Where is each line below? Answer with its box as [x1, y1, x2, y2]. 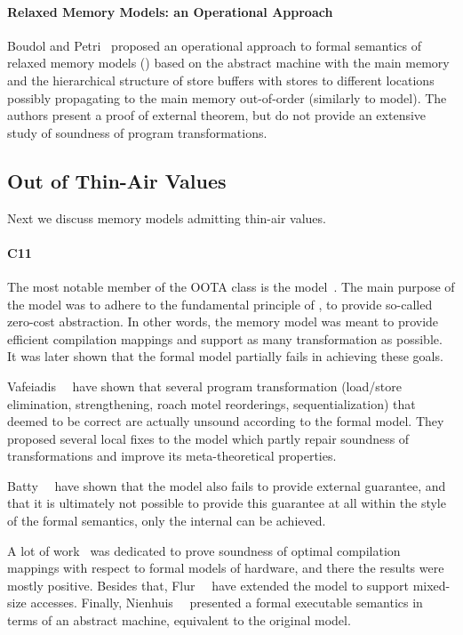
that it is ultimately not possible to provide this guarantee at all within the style [7, 494, 446, 512]
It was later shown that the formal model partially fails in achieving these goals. [7, 347, 443, 366]
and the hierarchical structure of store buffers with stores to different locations [7, 70, 435, 89]
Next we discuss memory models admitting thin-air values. [7, 208, 326, 227]
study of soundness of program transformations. [7, 123, 267, 141]
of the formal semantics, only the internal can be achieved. [7, 511, 326, 530]
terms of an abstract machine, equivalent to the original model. [7, 611, 351, 630]
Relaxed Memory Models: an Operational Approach [7, 2, 333, 20]
